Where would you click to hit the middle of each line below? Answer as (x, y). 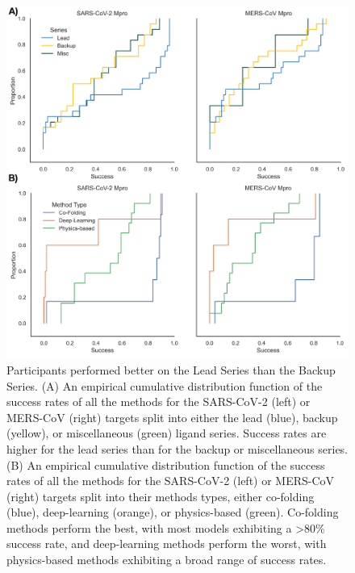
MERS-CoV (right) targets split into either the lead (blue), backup (172, 417)
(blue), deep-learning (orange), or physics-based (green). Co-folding (173, 512)
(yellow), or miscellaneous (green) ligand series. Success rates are (167, 433)
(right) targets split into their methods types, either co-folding (161, 496)
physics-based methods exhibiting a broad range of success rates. (167, 560)
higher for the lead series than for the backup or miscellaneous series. (177, 448)
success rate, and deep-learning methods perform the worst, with (167, 544)
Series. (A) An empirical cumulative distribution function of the (165, 385)
